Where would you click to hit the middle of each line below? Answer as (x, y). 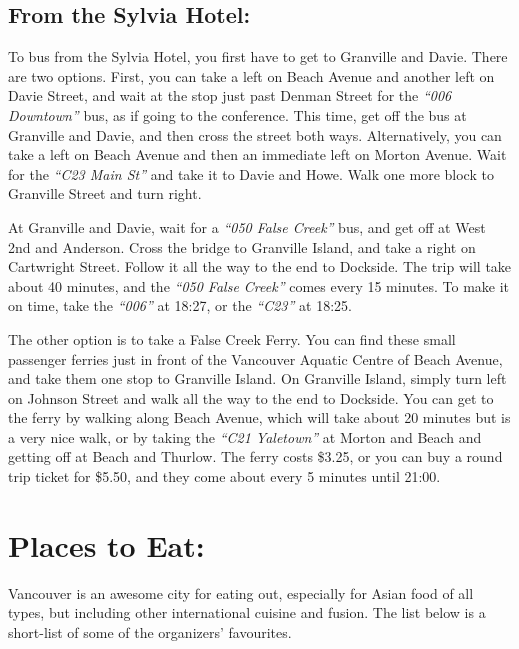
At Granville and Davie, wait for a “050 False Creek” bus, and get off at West (247, 226)
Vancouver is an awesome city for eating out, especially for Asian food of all (241, 592)
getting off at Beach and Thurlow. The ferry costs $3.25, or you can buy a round (255, 456)
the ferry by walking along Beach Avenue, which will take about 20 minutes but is (259, 417)
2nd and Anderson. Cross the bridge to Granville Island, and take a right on (242, 246)
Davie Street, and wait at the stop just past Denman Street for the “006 (230, 95)
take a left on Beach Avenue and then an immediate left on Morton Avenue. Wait (257, 154)
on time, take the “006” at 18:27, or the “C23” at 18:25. (180, 305)
